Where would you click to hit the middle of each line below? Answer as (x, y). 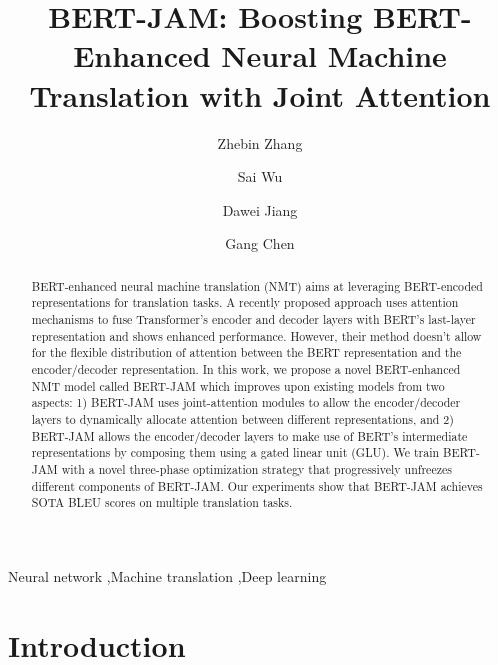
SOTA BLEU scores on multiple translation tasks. (162, 502)
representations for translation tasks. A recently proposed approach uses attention (245, 302)
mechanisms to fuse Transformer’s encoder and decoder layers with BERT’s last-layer (253, 318)
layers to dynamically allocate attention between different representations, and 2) (242, 418)
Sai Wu (260, 176)
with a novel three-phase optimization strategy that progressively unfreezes (256, 468)
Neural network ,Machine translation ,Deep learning (167, 575)
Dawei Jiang (260, 209)
